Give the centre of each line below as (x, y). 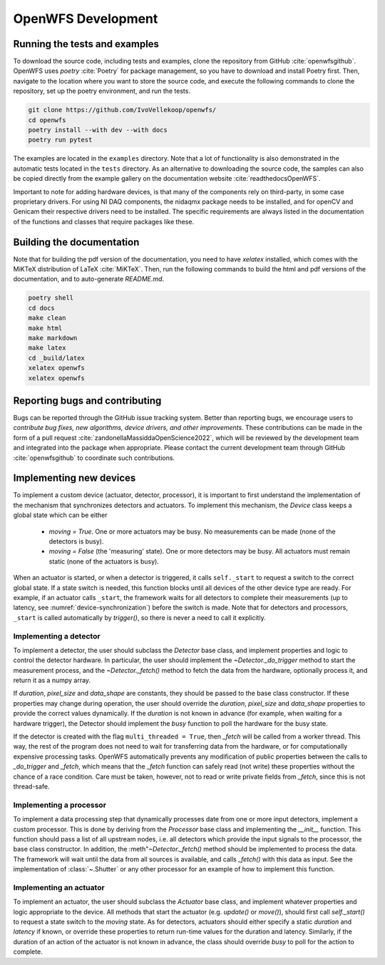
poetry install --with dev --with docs (98, 130)
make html (45, 328)
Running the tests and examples (86, 44)
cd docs (41, 308)
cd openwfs (47, 120)
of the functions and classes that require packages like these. (104, 221)
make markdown (53, 338)
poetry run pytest (60, 140)
